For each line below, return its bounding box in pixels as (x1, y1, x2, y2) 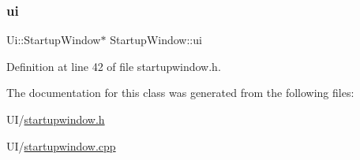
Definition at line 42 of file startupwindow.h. (6, 58, 221, 74)
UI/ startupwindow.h (6, 111, 105, 127)
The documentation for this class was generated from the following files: (6, 84, 354, 101)
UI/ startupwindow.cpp (6, 137, 116, 154)
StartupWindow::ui (110, 32, 202, 48)
